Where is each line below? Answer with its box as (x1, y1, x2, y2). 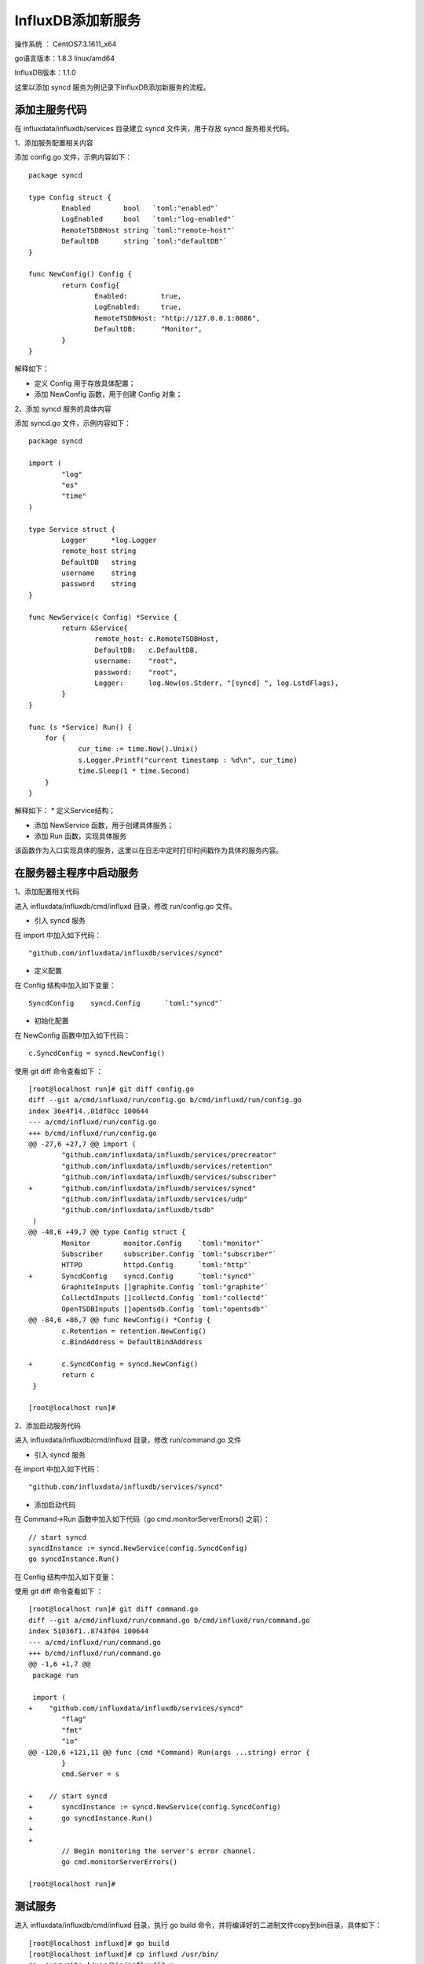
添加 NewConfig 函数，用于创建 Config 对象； (34, 390, 183, 399)
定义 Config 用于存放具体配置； (34, 378, 136, 388)
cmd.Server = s (61, 1770, 120, 1779)
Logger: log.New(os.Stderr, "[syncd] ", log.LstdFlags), (94, 678, 339, 687)
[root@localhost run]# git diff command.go (28, 1605, 199, 1614)
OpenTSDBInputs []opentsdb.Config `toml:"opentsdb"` (61, 1304, 269, 1314)
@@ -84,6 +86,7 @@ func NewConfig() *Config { (28, 1316, 211, 1325)
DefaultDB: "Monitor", (94, 324, 203, 334)
